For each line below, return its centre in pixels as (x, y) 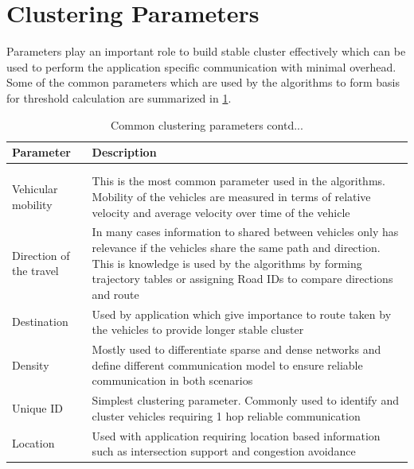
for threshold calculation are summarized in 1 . (119, 97)
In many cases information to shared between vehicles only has (245, 232)
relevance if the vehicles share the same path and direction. (236, 248)
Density (31, 364)
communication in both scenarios (172, 380)
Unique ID (37, 407)
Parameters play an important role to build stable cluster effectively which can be (206, 51)
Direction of (41, 255)
